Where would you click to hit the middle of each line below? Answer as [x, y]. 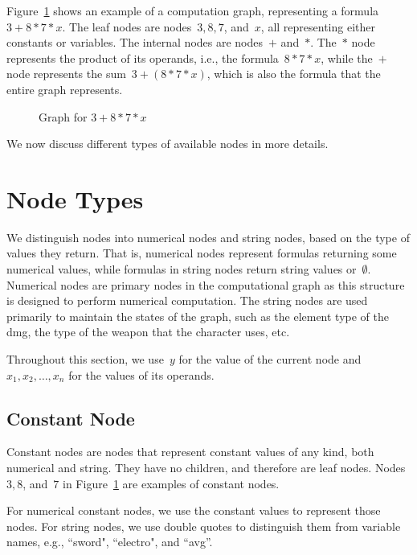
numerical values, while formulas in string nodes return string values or [182, 269]
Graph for [63, 116]
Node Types [75, 198]
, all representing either [318, 26]
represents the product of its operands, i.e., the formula [143, 58]
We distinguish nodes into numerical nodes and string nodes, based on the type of [208, 237]
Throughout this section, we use [85, 359]
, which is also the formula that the [294, 74]
